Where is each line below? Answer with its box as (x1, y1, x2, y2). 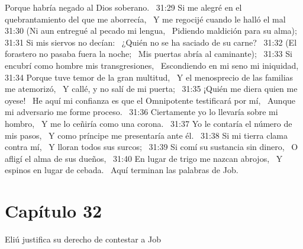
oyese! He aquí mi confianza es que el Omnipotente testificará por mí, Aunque (5, 94, 296, 106)
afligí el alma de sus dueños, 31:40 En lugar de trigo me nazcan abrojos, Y (5, 152, 283, 164)
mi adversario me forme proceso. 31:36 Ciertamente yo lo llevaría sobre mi (5, 106, 278, 118)
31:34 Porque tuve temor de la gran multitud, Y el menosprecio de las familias (5, 71, 294, 83)
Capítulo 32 (5, 199, 102, 223)
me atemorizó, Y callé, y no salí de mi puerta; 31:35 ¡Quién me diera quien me (5, 82, 298, 95)
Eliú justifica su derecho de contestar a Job (5, 233, 161, 245)
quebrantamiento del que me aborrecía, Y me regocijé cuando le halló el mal (5, 12, 286, 25)
